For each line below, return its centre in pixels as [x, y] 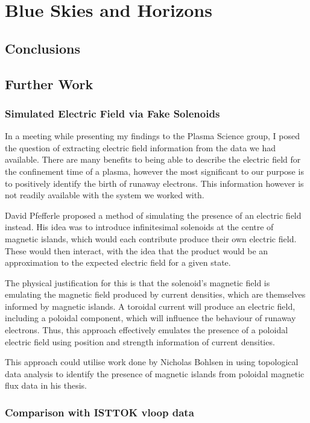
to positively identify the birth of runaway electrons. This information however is [154, 183]
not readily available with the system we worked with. [105, 195]
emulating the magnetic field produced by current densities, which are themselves [155, 294]
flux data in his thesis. [46, 385]
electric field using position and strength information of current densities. [140, 341]
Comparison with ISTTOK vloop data [100, 412]
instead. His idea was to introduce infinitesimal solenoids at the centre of [139, 227]
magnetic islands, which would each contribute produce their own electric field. [151, 238]
